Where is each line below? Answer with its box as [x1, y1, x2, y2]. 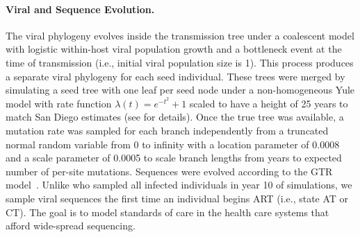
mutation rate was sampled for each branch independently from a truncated [6, 123, 329, 137]
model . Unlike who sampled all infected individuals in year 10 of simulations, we [6, 177, 352, 192]
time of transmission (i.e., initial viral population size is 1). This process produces [6, 55, 354, 69]
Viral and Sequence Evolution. [6, 1, 155, 16]
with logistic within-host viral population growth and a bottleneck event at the [6, 42, 342, 56]
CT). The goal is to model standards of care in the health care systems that [6, 204, 329, 219]
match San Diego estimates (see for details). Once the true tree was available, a [6, 109, 344, 124]
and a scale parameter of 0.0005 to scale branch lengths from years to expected [6, 150, 342, 165]
